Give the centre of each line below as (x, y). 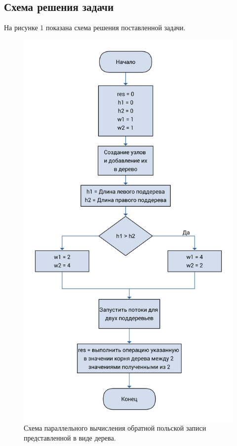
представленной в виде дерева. (70, 437)
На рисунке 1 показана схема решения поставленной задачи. (95, 28)
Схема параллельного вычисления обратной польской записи (115, 428)
